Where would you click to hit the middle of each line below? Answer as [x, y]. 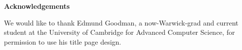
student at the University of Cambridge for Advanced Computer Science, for [120, 32]
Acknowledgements [37, 6]
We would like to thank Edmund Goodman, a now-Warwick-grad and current [121, 22]
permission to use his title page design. [63, 41]
